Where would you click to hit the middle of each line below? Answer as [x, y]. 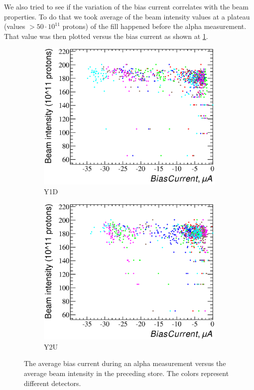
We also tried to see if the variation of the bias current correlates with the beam [126, 6]
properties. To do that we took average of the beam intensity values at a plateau [127, 16]
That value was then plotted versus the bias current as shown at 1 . [106, 36]
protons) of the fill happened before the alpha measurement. [154, 26]
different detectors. [53, 383]
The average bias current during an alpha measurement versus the [125, 363]
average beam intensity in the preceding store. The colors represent [127, 373]
